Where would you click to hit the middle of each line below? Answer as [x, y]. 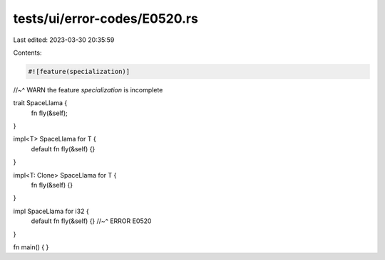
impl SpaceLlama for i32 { [51, 211]
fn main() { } [31, 247]
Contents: [27, 53]
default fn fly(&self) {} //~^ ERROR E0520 [91, 221]
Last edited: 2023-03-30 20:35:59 [64, 40]
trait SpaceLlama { [40, 103]
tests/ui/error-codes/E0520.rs [106, 18]
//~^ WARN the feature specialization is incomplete [88, 90]
